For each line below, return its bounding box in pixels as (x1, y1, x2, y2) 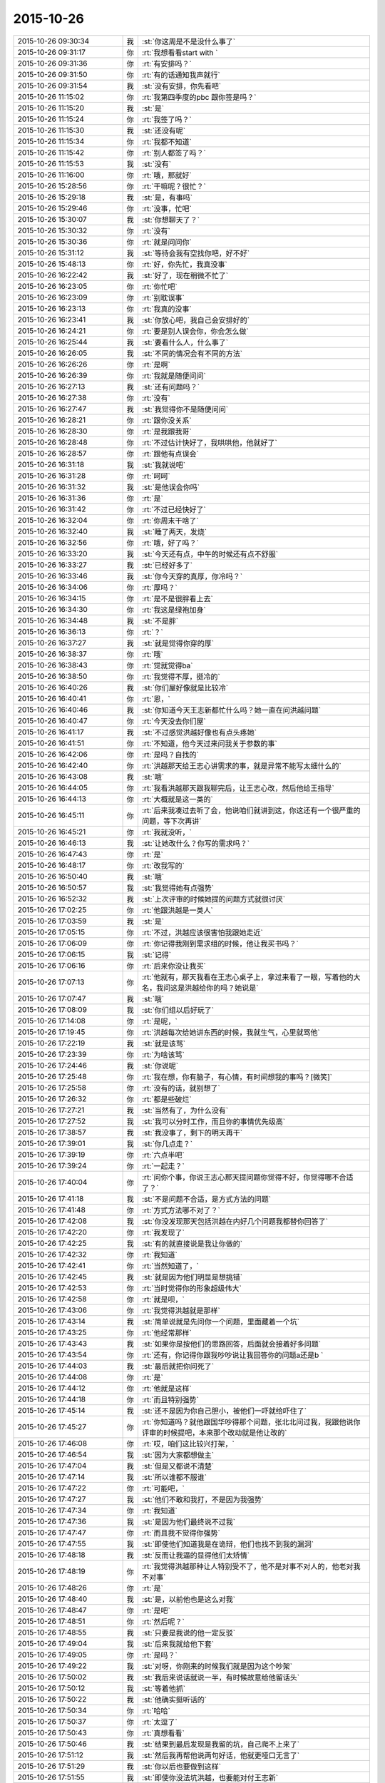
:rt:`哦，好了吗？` (141, 538, 199, 548)
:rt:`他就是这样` (141, 1384, 192, 1394)
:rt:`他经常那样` (141, 1327, 192, 1337)
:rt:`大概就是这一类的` (141, 794, 213, 804)
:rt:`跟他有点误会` (141, 449, 199, 459)
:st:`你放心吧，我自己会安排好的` (141, 315, 250, 325)
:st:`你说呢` (141, 1061, 178, 1071)
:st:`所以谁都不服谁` (141, 1472, 207, 1482)
